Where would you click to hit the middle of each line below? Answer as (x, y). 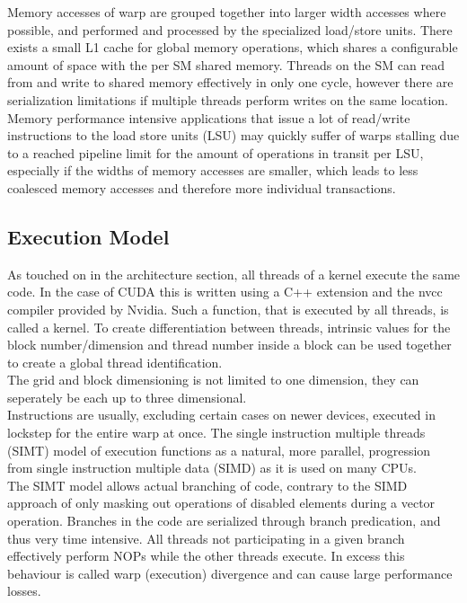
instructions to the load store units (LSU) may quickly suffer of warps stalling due (233, 135)
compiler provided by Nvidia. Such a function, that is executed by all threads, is (228, 309)
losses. (24, 591)
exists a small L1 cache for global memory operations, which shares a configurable (233, 47)
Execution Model (88, 236)
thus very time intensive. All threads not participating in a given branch (206, 538)
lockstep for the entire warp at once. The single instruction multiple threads (216, 433)
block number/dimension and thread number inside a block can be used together (229, 345)
